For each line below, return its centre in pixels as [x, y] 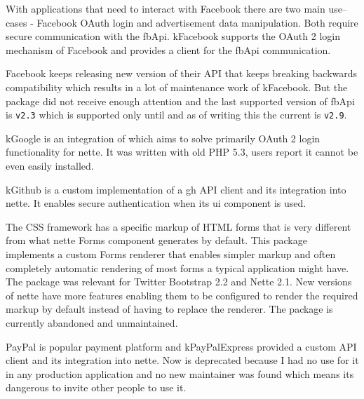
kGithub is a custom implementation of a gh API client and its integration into [176, 189]
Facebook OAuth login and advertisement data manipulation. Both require [197, 22]
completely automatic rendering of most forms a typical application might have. [177, 268]
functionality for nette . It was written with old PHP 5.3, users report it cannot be [182, 152]
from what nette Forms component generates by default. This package [156, 240]
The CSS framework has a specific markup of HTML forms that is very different [178, 226]
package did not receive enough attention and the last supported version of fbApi [180, 101]
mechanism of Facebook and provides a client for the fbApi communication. [168, 49]
